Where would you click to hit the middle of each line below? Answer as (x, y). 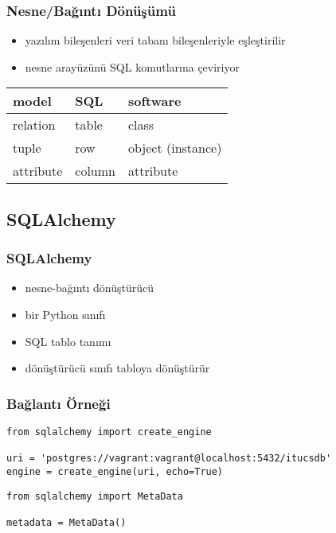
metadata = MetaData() (66, 522)
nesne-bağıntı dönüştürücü (90, 288)
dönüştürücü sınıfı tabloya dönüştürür (117, 368)
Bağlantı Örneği (59, 403)
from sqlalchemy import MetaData (95, 496)
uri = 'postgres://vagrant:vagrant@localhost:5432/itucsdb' (169, 459)
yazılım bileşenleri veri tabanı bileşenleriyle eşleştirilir (155, 40)
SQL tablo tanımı (68, 341)
